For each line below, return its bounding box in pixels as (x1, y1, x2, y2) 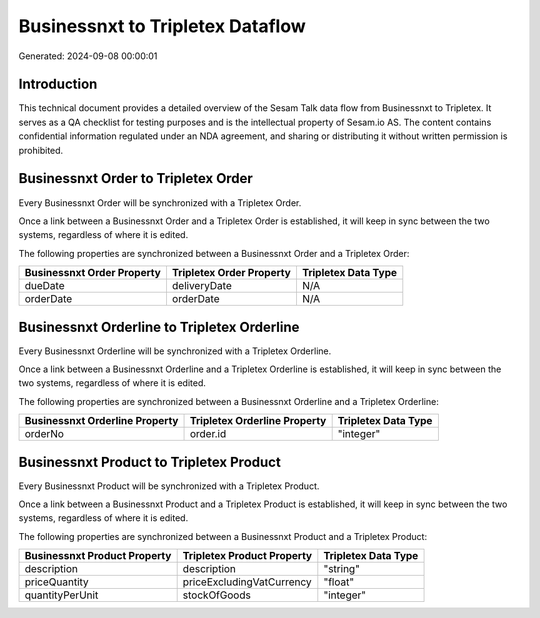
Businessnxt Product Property (24, 549, 172, 563)
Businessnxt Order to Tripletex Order (18, 170, 254, 187)
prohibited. (18, 144, 64, 156)
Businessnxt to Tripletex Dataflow (18, 15, 306, 37)
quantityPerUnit (24, 588, 99, 602)
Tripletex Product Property (182, 549, 313, 563)
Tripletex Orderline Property (189, 414, 327, 428)
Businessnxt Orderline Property (24, 414, 179, 428)
